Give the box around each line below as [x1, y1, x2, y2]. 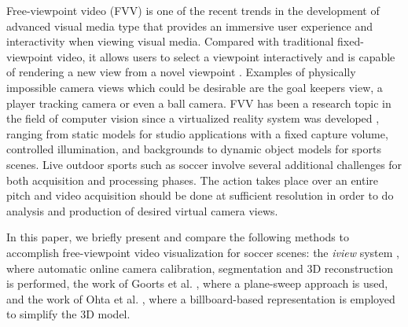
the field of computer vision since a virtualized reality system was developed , [6, 110, 380, 127]
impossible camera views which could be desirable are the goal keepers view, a [6, 79, 383, 95]
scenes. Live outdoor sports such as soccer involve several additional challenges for [6, 156, 402, 172]
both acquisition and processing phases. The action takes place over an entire [6, 171, 379, 188]
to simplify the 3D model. [6, 306, 130, 322]
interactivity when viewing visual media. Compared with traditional [6, 33, 334, 50]
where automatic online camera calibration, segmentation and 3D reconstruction [6, 259, 394, 276]
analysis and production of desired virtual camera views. [6, 202, 278, 219]
